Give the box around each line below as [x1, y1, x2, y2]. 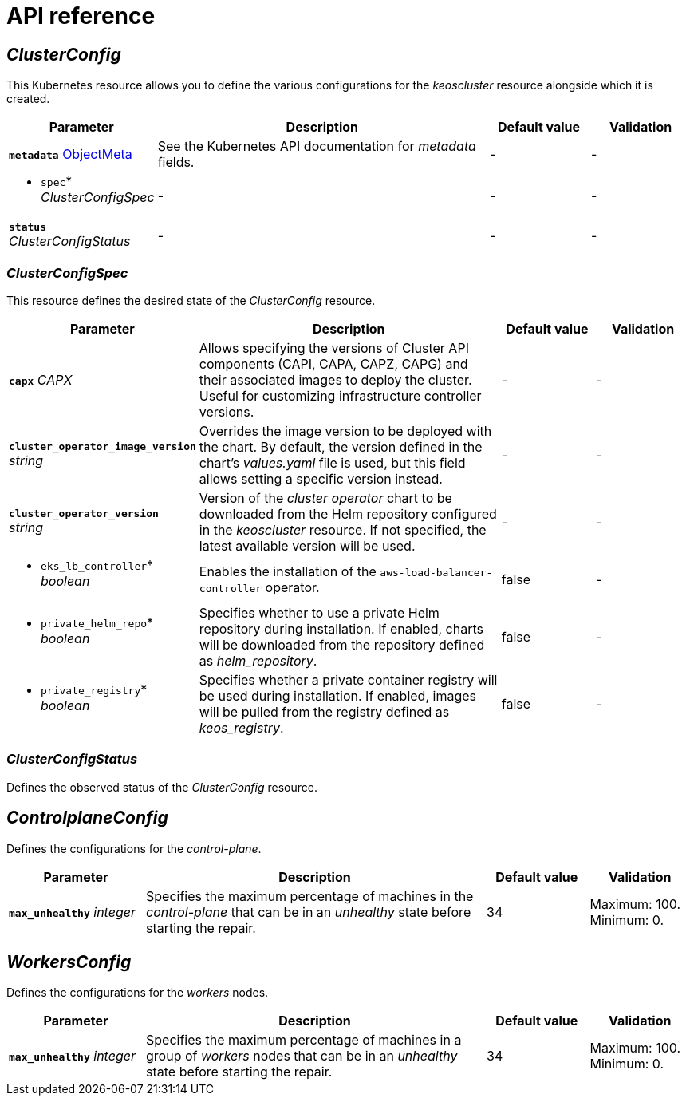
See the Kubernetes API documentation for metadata [157, 138, 476, 155]
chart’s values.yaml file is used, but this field [199, 454, 466, 471]
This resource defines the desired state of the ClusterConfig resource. [6, 293, 376, 307]
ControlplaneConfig [6, 808, 168, 828]
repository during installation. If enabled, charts [199, 620, 483, 637]
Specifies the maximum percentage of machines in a [146, 1032, 462, 1049]
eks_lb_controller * [41, 556, 154, 573]
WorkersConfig [6, 951, 132, 972]
